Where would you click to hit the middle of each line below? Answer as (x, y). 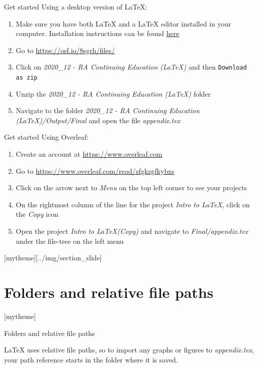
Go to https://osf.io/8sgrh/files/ (65, 50)
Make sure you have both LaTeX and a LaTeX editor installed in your (123, 23)
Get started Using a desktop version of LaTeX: (76, 7)
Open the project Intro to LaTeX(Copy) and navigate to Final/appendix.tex (132, 231)
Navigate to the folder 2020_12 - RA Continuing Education (108, 110)
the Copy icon (37, 214)
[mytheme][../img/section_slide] (53, 258)
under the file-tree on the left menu (70, 241)
